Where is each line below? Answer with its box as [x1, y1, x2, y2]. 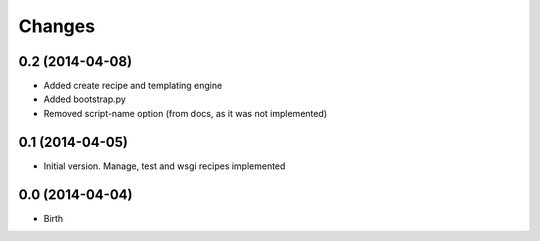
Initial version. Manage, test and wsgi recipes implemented [43, 160, 286, 172]
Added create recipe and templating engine [43, 80, 223, 92]
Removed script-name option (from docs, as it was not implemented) [43, 107, 328, 119]
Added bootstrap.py [43, 93, 127, 105]
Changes [18, 15, 95, 37]
